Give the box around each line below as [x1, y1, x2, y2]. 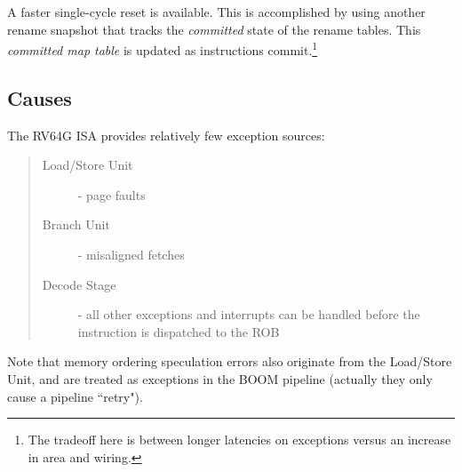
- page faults [77, 185, 146, 204]
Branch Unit [42, 215, 110, 234]
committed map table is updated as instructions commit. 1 [7, 38, 318, 59]
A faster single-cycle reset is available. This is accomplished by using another [7, 3, 426, 20]
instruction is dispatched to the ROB [77, 322, 280, 340]
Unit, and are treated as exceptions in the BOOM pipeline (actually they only [7, 369, 433, 388]
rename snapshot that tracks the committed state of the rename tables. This [7, 20, 421, 38]
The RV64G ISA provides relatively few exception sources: [7, 125, 325, 144]
